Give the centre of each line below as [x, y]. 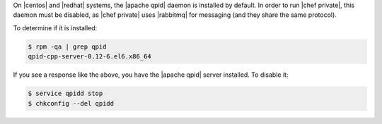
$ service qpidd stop [65, 94]
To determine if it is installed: [55, 27]
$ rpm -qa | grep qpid [67, 46]
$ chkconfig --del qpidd [71, 103]
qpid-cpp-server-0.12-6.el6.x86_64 [89, 57]
